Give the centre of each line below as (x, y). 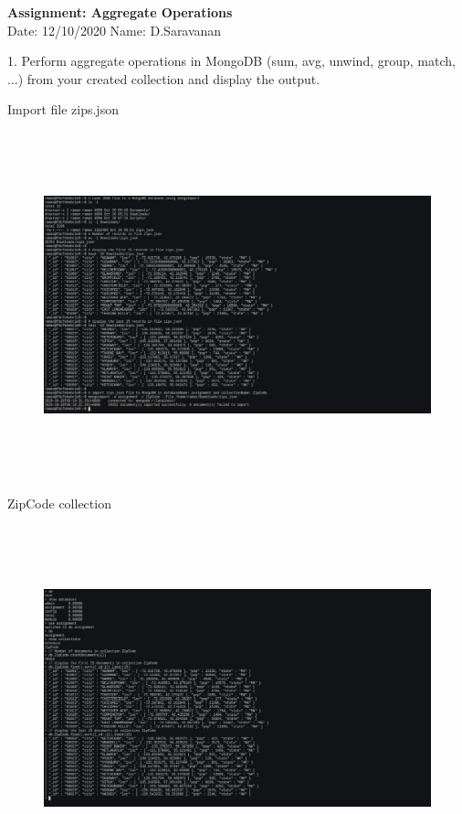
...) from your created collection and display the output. (164, 78)
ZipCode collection (59, 503)
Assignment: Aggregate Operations (120, 12)
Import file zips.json (63, 109)
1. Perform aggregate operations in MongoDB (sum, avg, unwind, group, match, (231, 61)
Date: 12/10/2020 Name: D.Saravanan (115, 30)
